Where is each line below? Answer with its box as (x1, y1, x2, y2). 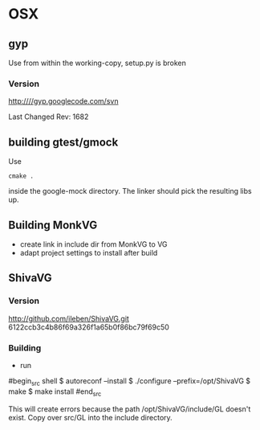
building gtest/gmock (8, 135, 119, 149)
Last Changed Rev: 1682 (8, 112, 89, 121)
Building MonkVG (8, 218, 98, 231)
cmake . (8, 172, 35, 181)
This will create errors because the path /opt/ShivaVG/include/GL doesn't (8, 403, 251, 414)
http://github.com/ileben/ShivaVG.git (8, 313, 130, 323)
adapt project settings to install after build (19, 248, 158, 257)
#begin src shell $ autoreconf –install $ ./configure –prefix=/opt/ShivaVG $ (8, 375, 251, 387)
